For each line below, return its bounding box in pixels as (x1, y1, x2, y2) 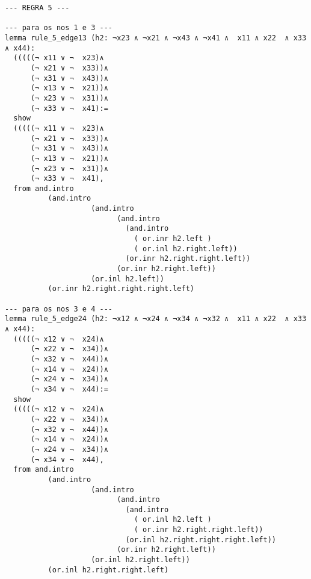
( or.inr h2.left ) (134, 234, 212, 243)
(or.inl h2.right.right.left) (48, 565, 169, 574)
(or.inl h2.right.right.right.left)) (125, 535, 277, 544)
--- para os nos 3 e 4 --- (5, 304, 112, 313)
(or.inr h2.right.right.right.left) (48, 284, 194, 293)
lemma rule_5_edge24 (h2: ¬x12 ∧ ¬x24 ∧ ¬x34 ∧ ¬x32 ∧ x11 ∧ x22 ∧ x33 (5, 315, 307, 324)
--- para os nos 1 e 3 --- (5, 23, 112, 33)
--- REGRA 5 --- (5, 4, 70, 12)
